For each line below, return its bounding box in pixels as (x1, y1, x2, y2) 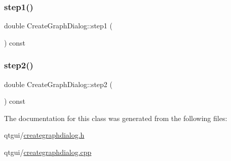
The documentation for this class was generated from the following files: (4, 112, 227, 123)
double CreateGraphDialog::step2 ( (4, 78, 112, 89)
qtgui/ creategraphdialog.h (4, 130, 85, 140)
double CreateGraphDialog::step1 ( (4, 20, 112, 31)
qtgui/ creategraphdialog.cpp (4, 147, 92, 157)
